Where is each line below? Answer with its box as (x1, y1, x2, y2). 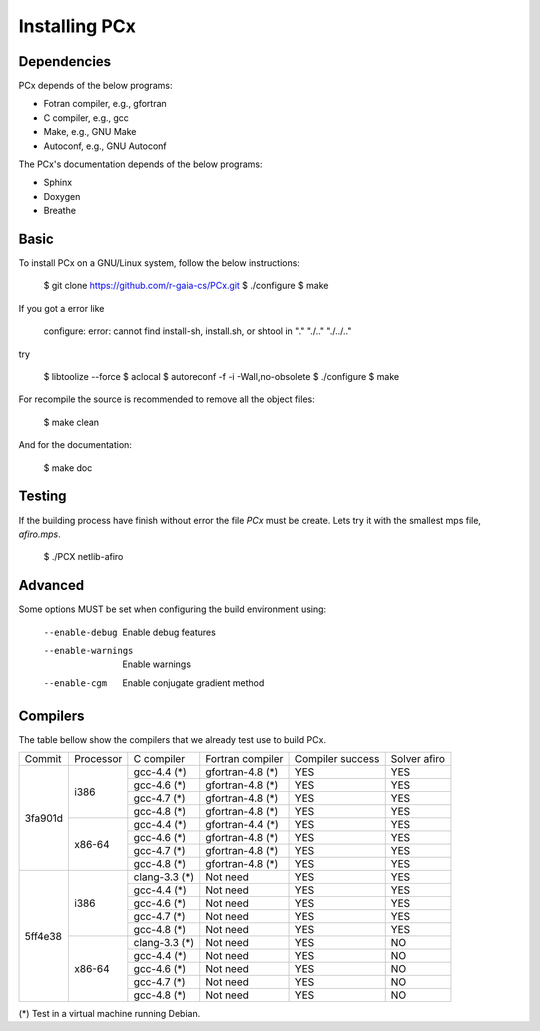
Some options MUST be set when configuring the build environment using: (18, 603, 327, 615)
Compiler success (294, 752, 380, 766)
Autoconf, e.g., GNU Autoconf (43, 140, 167, 152)
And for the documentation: (18, 439, 132, 451)
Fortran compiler (205, 752, 284, 766)
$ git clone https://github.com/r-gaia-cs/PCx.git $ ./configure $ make (43, 280, 329, 292)
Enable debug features (122, 626, 217, 638)
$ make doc (43, 461, 93, 474)
